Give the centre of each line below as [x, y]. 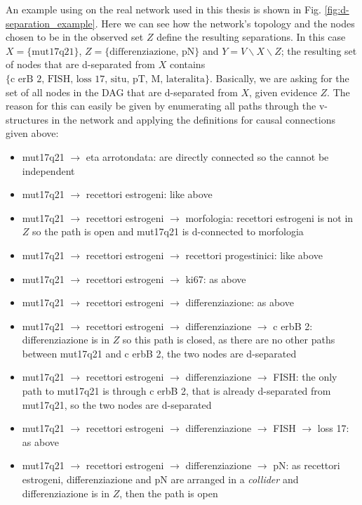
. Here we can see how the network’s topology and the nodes [225, 23]
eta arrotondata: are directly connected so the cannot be [207, 156]
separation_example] [51, 23]
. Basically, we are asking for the [280, 78]
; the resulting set [319, 50]
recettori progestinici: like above [254, 255]
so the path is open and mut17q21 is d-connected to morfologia [168, 231]
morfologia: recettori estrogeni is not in [269, 217]
